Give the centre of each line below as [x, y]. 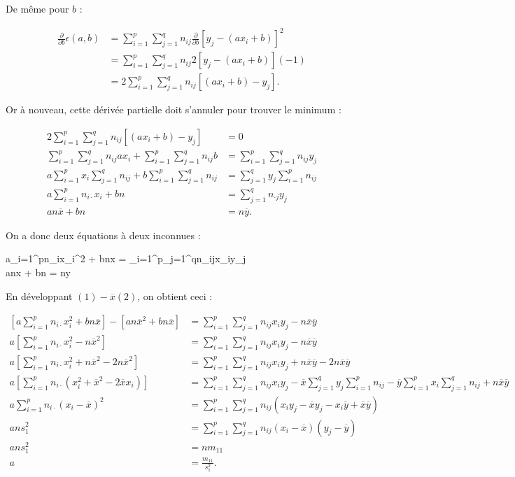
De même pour [37, 8]
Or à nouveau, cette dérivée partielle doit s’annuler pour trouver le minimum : [174, 109]
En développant [39, 296]
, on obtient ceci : [175, 296]
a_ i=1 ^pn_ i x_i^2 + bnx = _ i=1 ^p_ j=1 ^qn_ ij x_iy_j [126, 258]
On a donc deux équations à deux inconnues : [103, 235]
